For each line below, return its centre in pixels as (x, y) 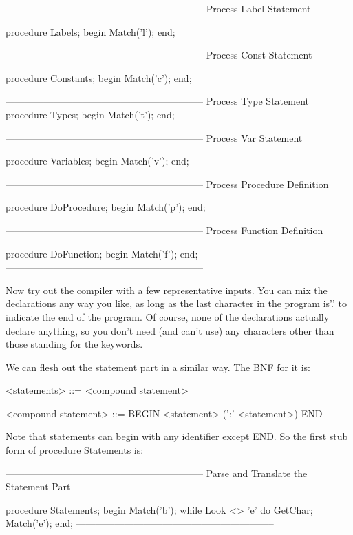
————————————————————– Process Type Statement (157, 101)
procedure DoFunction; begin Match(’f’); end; (102, 253)
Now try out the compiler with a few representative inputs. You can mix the (167, 290)
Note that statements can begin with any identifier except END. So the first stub (177, 436)
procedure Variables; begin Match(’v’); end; (97, 161)
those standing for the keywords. (74, 344)
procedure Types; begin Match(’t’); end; (90, 114)
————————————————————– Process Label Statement (158, 8)
